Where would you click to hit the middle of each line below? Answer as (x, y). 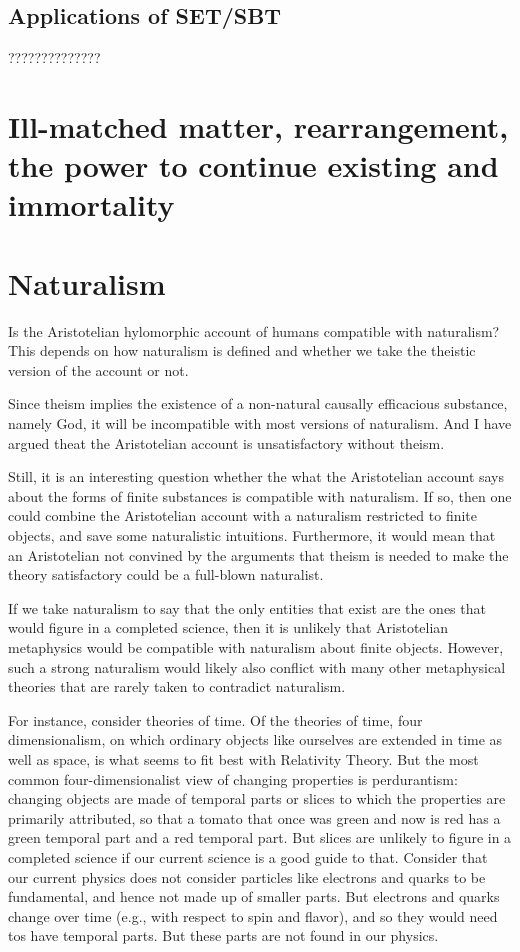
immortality (91, 204)
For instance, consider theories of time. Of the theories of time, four (215, 719)
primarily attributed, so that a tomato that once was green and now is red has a (254, 817)
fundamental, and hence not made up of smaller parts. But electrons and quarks (254, 896)
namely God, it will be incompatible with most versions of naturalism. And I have (260, 423)
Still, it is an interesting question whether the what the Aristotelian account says (256, 476)
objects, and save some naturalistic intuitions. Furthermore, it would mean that (252, 535)
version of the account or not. (98, 369)
